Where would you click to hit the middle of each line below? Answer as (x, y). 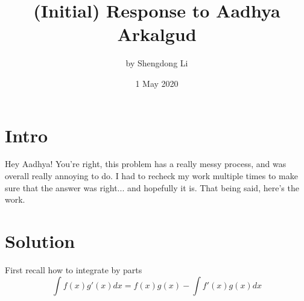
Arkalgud (157, 34)
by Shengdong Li (157, 63)
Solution (40, 241)
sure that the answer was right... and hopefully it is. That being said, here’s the (152, 187)
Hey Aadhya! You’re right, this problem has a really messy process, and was (146, 164)
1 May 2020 (157, 83)
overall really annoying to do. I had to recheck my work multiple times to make (151, 176)
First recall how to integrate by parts (74, 269)
